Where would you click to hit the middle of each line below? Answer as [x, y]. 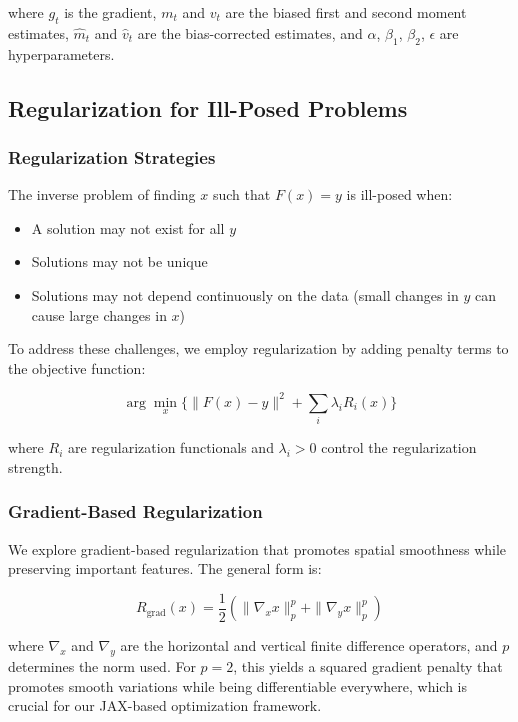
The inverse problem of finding [102, 194]
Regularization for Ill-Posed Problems [208, 107]
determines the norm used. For [102, 666]
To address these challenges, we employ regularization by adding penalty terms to [258, 348]
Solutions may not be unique [119, 261]
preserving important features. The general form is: [165, 568]
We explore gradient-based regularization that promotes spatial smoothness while [257, 548]
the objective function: [77, 367]
